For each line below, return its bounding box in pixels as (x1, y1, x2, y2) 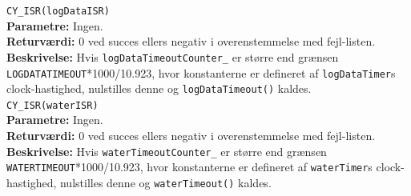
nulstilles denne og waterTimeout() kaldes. (59, 174, 272, 190)
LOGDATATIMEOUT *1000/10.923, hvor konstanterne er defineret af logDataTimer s (6, 64, 396, 81)
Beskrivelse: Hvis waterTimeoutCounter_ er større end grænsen (6, 142, 327, 159)
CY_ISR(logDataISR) (6, 6, 110, 17)
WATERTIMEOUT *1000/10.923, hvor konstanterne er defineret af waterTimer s (6, 158, 373, 175)
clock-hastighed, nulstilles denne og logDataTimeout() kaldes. (6, 80, 312, 97)
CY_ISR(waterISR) (6, 99, 99, 111)
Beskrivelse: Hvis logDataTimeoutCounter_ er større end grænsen (6, 48, 339, 65)
